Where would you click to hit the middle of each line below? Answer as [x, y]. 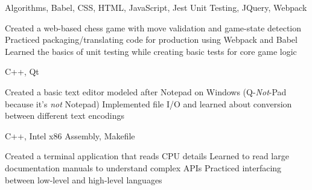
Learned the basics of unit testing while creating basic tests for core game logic [151, 51]
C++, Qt [22, 71]
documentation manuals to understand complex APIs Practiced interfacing [143, 167]
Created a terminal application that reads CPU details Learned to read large [147, 156]
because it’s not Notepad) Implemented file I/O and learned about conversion [148, 103]
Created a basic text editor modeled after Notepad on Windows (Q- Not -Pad [146, 91]
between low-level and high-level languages [84, 179]
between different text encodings [65, 116]
